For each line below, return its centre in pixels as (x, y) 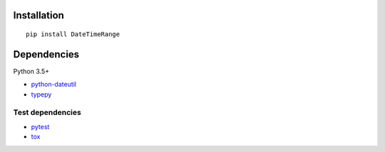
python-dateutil (54, 85)
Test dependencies (47, 112)
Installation (38, 15)
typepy (41, 94)
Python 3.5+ (31, 71)
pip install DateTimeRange (73, 34)
